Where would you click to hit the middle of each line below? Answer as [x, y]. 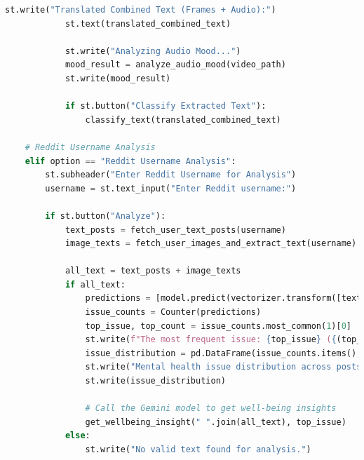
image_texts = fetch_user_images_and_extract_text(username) [211, 244]
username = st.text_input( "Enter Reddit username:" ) [171, 188]
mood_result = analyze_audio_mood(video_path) [175, 65]
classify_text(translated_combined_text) [183, 120]
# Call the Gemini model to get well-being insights [211, 408]
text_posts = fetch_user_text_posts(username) [175, 230]
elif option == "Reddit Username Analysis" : [130, 161]
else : [77, 436]
